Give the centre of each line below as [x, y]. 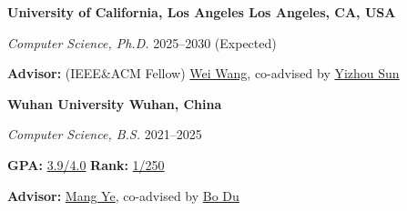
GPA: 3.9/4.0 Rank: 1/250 [86, 164]
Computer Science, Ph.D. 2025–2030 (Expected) [142, 42]
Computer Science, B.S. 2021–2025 [105, 134]
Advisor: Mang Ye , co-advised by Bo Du [123, 195]
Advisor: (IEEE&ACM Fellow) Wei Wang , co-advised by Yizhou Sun [203, 73]
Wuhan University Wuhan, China [115, 103]
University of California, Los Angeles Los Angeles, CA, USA [202, 12]
